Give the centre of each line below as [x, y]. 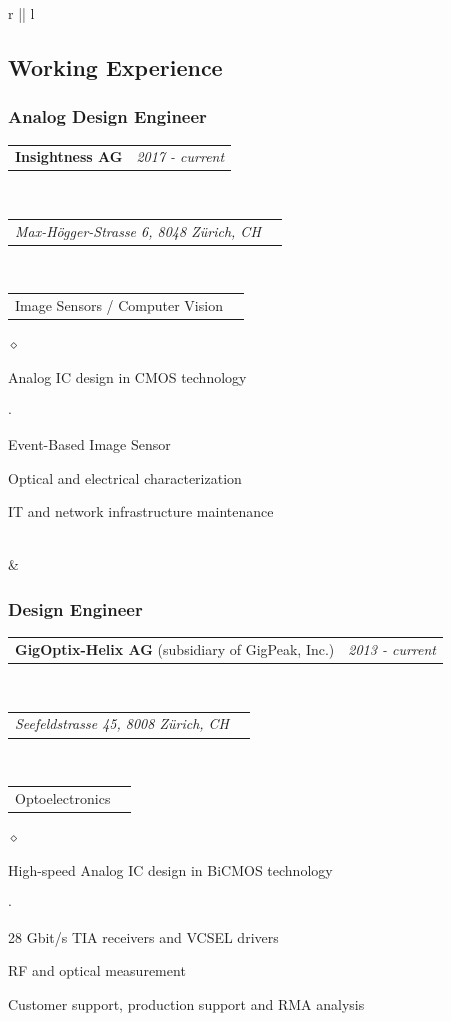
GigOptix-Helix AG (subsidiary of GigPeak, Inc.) [175, 649]
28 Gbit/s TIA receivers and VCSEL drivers [143, 936]
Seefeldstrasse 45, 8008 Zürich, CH [122, 723]
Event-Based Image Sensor [89, 444]
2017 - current [180, 156]
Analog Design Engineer [107, 116]
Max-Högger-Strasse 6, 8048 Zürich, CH [138, 230]
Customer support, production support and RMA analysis [186, 1003]
